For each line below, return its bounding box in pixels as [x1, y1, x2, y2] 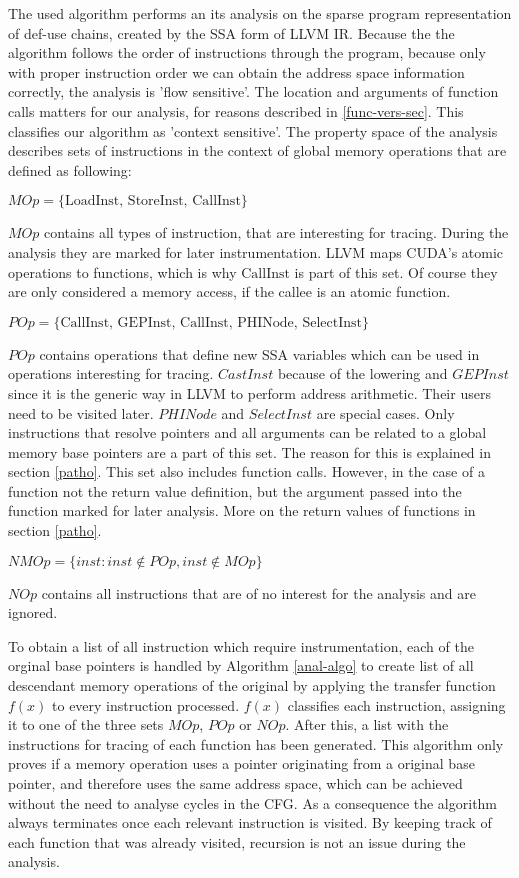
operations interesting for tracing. [8, 363, 214, 384]
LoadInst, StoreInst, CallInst [64, 194, 241, 209]
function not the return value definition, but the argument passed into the [8, 480, 462, 501]
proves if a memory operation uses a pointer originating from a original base [8, 753, 475, 774]
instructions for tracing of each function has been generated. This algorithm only [8, 733, 504, 754]
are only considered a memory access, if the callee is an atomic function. [8, 281, 451, 302]
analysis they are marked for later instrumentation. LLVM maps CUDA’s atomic [8, 241, 504, 262]
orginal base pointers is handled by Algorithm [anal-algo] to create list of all [8, 655, 474, 676]
